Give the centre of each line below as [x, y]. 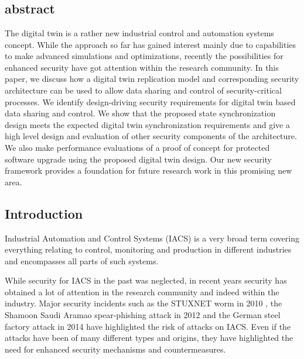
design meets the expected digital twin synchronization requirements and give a [147, 124]
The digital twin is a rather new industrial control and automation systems [139, 33]
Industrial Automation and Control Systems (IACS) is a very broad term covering [152, 238]
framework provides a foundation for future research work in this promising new [148, 170]
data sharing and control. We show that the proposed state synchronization [140, 113]
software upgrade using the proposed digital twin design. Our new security [138, 159]
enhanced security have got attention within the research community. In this [142, 67]
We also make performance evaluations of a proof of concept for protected [137, 147]
